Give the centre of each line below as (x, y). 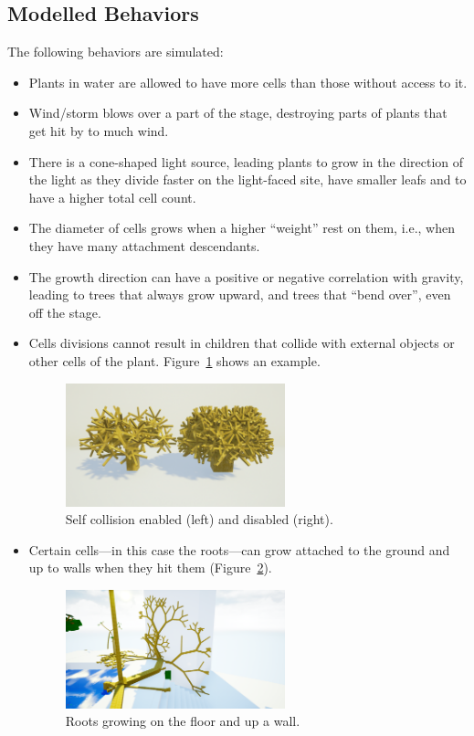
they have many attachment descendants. (144, 245)
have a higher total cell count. (112, 197)
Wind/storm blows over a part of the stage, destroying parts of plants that (238, 113)
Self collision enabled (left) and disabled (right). (199, 519)
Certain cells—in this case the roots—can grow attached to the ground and (239, 549)
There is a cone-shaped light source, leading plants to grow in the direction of (246, 161)
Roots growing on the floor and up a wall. (183, 721)
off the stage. (65, 312)
